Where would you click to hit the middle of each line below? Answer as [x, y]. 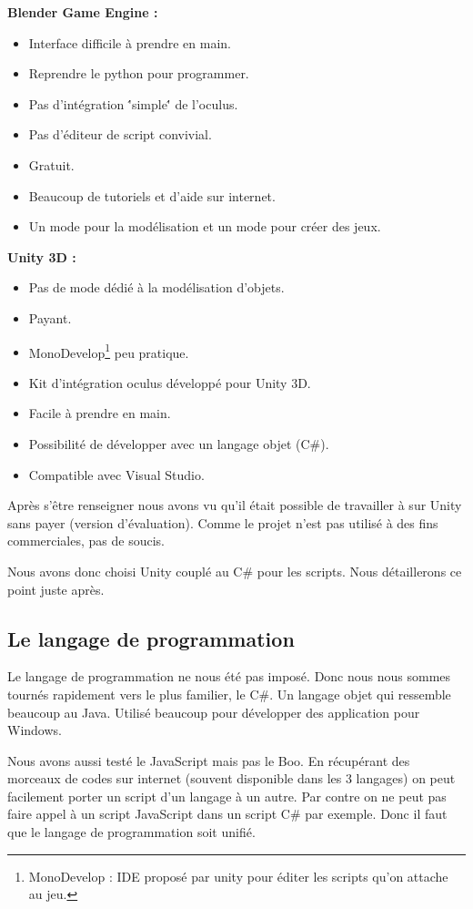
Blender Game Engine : [83, 12]
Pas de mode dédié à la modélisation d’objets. [156, 287]
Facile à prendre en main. [100, 413]
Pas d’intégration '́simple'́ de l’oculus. [133, 103]
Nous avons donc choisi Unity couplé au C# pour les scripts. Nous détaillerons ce [235, 571]
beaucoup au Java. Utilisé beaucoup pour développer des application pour [214, 712]
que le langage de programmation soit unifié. [131, 832]
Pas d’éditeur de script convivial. [120, 134]
